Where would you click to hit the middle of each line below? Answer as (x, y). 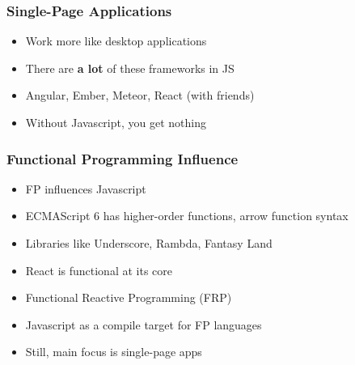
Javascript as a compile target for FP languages (144, 324)
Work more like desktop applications (116, 41)
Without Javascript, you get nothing (116, 122)
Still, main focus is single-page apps (114, 352)
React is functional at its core (99, 270)
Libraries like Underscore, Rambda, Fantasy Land (149, 243)
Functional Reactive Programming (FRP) (129, 297)
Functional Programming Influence (123, 158)
